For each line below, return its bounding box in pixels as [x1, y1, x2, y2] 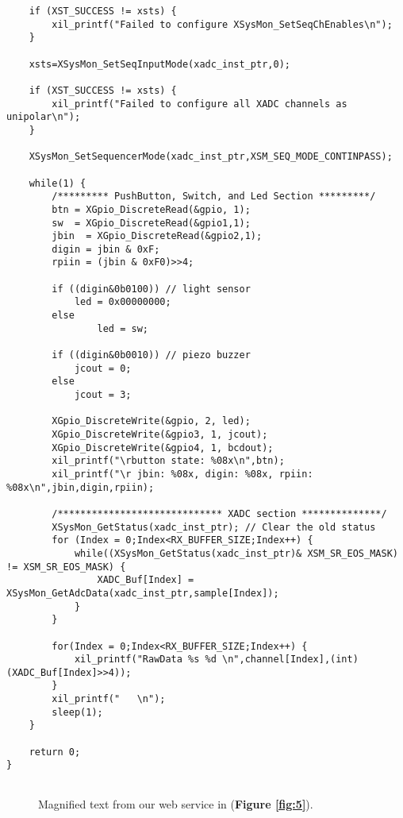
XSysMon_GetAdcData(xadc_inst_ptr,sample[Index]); [6, 587, 279, 599]
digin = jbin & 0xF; [52, 243, 160, 255]
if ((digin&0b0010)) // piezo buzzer [52, 349, 251, 361]
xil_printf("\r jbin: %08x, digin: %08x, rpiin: [52, 468, 313, 480]
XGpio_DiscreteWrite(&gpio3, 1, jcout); [52, 429, 268, 440]
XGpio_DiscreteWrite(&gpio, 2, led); [52, 415, 251, 427]
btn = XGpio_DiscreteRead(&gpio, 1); [52, 203, 251, 215]
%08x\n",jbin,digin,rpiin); [6, 481, 155, 493]
